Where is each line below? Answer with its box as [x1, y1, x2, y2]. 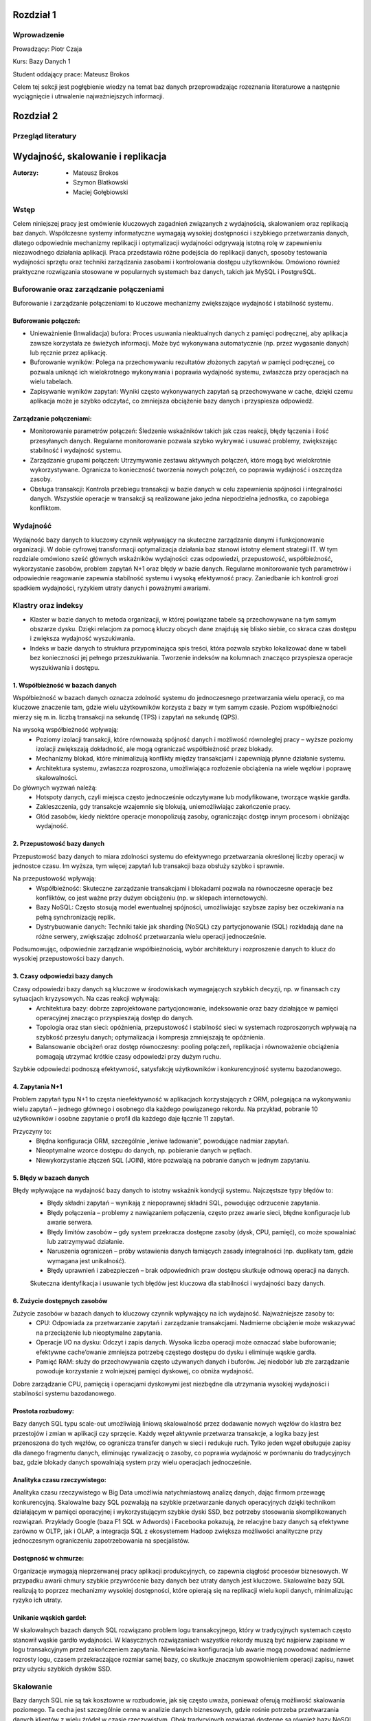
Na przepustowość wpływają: [12, 874, 96, 883]
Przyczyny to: [12, 1127, 52, 1135]
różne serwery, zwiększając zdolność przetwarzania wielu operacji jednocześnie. [36, 932, 267, 940]
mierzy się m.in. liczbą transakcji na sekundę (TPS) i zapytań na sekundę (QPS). [12, 712, 240, 721]
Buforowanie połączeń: [12, 317, 80, 325]
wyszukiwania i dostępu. [30, 663, 100, 671]
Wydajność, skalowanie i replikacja [12, 150, 167, 162]
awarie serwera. [47, 1218, 93, 1227]
